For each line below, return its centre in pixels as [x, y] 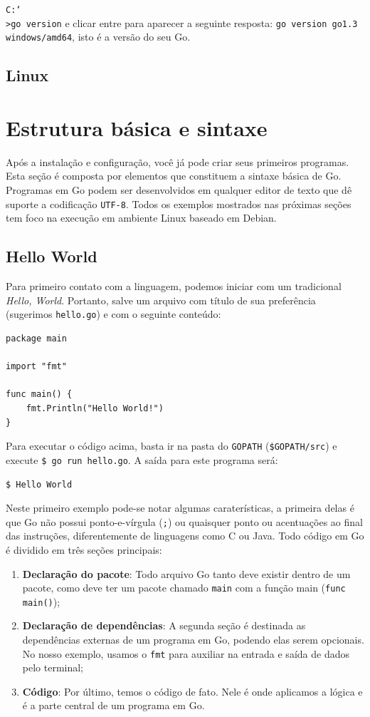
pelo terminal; [53, 667]
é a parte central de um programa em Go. [113, 705]
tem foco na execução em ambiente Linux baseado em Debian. [141, 218]
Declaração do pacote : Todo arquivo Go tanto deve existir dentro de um [186, 573]
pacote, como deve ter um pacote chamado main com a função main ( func [184, 588]
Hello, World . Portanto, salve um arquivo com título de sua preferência [161, 300]
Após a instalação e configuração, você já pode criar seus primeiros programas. [178, 161]
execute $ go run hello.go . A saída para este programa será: [142, 459]
